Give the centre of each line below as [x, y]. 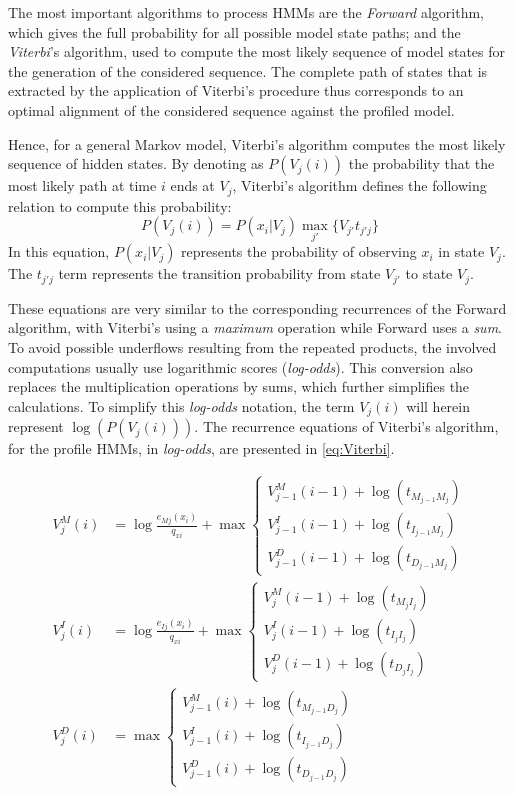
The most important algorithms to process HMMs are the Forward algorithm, [246, 12]
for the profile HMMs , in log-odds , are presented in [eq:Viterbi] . [201, 448]
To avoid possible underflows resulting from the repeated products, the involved [252, 347]
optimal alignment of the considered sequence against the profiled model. [231, 109]
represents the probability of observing [299, 251]
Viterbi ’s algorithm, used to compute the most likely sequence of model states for [257, 51]
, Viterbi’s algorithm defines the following [359, 185]
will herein [438, 405]
